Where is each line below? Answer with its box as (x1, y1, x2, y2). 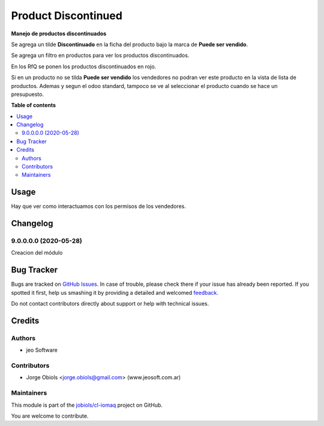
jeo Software (26, 346, 58, 354)
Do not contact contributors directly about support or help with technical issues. (11, 300, 209, 307)
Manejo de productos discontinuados (11, 30, 107, 37)
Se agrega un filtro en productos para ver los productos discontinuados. (11, 52, 190, 59)
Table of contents (11, 102, 56, 109)
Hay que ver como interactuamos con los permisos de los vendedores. (11, 203, 186, 210)
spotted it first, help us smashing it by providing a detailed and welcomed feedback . (11, 289, 219, 296)
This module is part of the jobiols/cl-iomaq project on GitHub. (11, 401, 163, 409)
